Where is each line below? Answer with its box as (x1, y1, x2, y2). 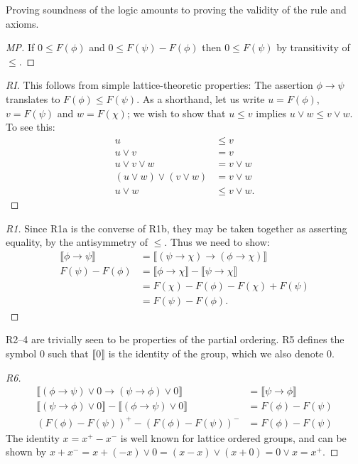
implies (256, 105, 287, 120)
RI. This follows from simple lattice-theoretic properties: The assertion (6, 77, 313, 92)
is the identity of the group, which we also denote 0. (108, 346, 335, 360)
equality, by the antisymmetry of (6, 234, 148, 249)
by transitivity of (276, 40, 350, 55)
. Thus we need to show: (164, 234, 270, 249)
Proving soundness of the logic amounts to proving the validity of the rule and (6, 2, 347, 16)
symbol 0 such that (6, 346, 89, 360)
